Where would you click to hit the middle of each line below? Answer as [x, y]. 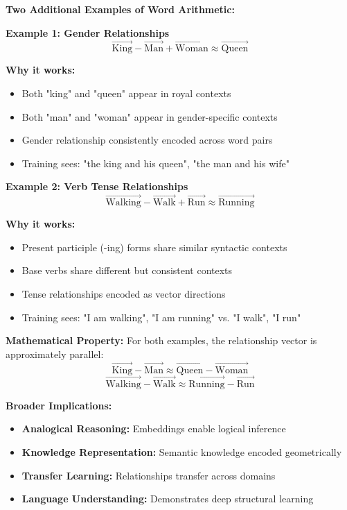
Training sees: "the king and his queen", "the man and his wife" [155, 163]
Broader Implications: [59, 405]
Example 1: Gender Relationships [88, 32]
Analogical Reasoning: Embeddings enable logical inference [154, 428]
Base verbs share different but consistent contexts [127, 270]
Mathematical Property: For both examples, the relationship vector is [161, 340]
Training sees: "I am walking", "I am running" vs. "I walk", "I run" [161, 317]
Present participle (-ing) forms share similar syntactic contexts [154, 247]
